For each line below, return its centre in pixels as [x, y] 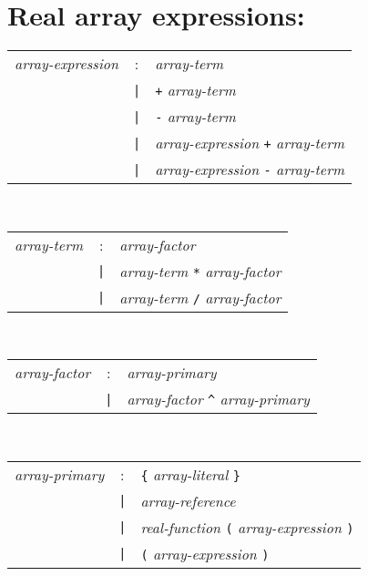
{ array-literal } [190, 474]
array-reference [188, 500]
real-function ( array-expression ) [247, 527]
